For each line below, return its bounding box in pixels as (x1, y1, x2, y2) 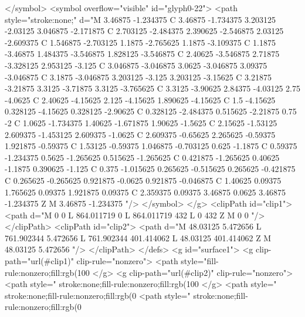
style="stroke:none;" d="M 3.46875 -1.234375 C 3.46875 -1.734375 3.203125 (5, 13, 276, 25)
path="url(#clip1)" (5, 255, 74, 267)
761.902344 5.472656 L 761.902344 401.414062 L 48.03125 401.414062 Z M (5, 231, 272, 244)
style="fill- (181, 255, 219, 267)
